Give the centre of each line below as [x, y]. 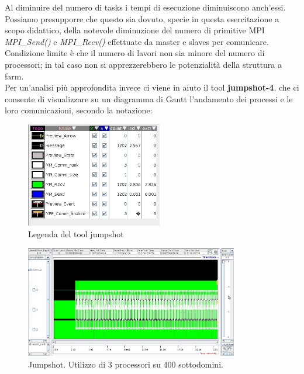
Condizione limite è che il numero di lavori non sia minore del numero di [135, 53]
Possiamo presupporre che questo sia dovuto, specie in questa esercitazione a [142, 18]
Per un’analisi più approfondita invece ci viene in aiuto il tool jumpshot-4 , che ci [152, 87]
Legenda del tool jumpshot [76, 233]
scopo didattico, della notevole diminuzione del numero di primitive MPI [135, 30]
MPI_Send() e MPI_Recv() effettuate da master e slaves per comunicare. [137, 41]
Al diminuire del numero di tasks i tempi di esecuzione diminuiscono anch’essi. [145, 7]
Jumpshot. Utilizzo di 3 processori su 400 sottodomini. [126, 364]
